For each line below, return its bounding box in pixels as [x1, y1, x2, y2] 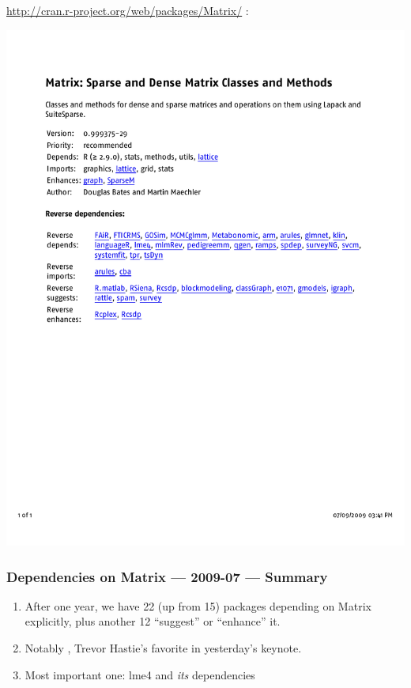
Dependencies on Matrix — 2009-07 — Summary [6, 566, 328, 586]
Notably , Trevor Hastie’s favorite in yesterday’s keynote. [25, 640, 302, 656]
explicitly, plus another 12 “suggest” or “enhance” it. [25, 613, 281, 629]
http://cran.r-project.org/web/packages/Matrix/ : [6, 2, 249, 18]
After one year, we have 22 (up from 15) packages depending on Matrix [25, 597, 371, 614]
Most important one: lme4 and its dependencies [25, 666, 255, 682]
